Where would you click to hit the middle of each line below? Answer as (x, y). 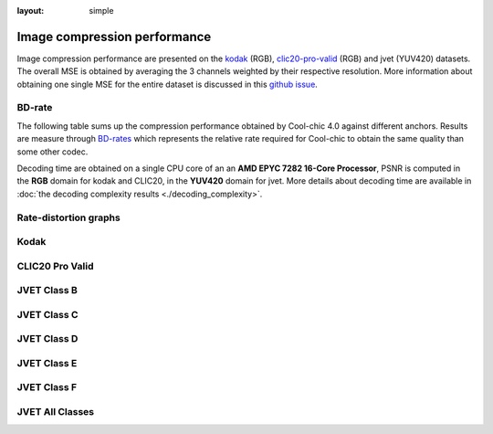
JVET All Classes (56, 412)
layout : (31, 11)
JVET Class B (47, 291)
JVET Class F (47, 387)
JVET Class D (47, 339)
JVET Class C (47, 314)
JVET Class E (47, 363)
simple (101, 11)
